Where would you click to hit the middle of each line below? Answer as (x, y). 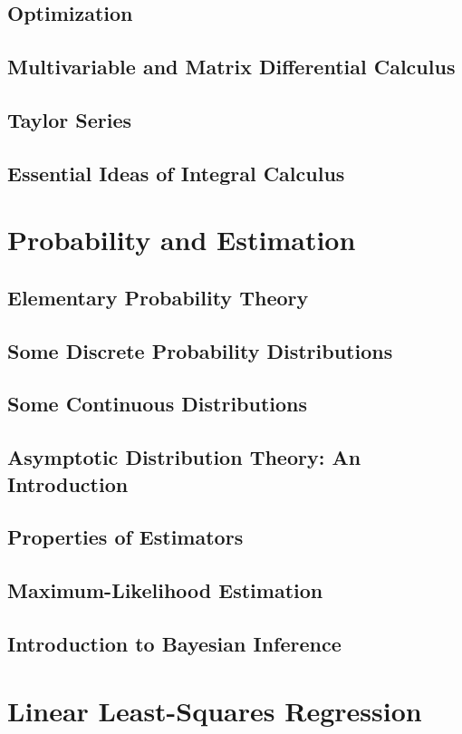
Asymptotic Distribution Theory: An (184, 457)
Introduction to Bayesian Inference (174, 643)
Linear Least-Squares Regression (215, 710)
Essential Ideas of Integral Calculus (176, 173)
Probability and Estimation (182, 240)
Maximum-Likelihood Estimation (165, 590)
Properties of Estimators (125, 537)
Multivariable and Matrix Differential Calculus (231, 67)
